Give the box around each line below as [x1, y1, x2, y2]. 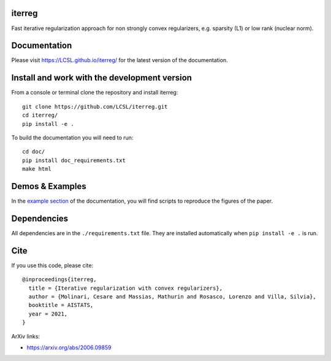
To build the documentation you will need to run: [11, 134, 134, 141]
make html [22, 166, 51, 173]
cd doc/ [22, 148, 45, 155]
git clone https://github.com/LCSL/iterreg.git [22, 103, 168, 110]
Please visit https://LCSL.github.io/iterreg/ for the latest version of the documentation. [11, 56, 228, 64]
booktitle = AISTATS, [28, 301, 94, 309]
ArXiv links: [11, 332, 40, 340]
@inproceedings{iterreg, [22, 276, 97, 283]
